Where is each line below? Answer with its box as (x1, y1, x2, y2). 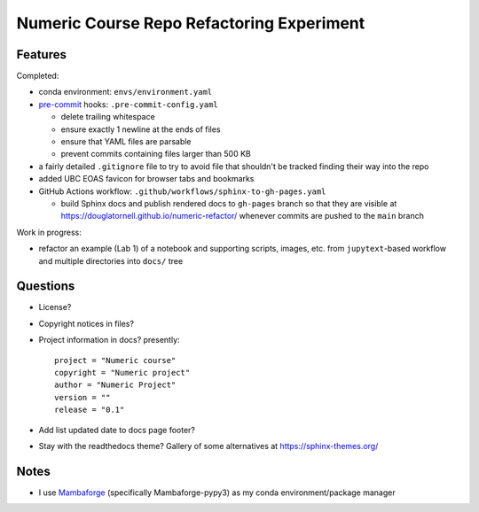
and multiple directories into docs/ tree (38, 255, 184, 266)
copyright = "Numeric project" (54, 368, 191, 377)
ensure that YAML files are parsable (60, 136, 192, 147)
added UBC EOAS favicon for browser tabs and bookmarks (38, 174, 255, 184)
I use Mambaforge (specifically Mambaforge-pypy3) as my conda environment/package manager (38, 487, 396, 498)
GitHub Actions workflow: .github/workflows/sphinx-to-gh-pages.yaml (38, 186, 326, 197)
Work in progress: (16, 227, 82, 237)
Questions (16, 279, 75, 294)
